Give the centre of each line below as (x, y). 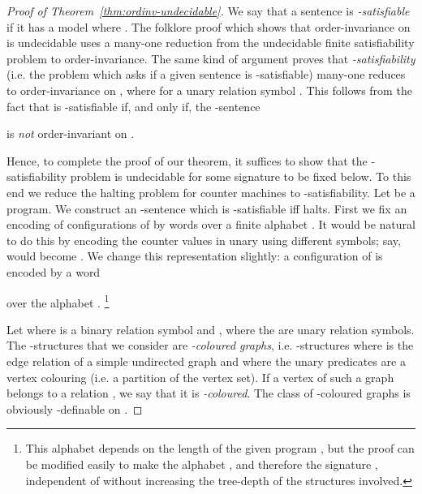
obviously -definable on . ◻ (75, 408)
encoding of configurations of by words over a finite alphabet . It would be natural (211, 224)
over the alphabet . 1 (58, 301)
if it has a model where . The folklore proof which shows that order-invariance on (209, 26)
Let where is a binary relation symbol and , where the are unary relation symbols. (211, 329)
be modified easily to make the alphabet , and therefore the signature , (202, 464)
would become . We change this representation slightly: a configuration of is (195, 256)
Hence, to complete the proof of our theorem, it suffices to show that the (187, 160)
